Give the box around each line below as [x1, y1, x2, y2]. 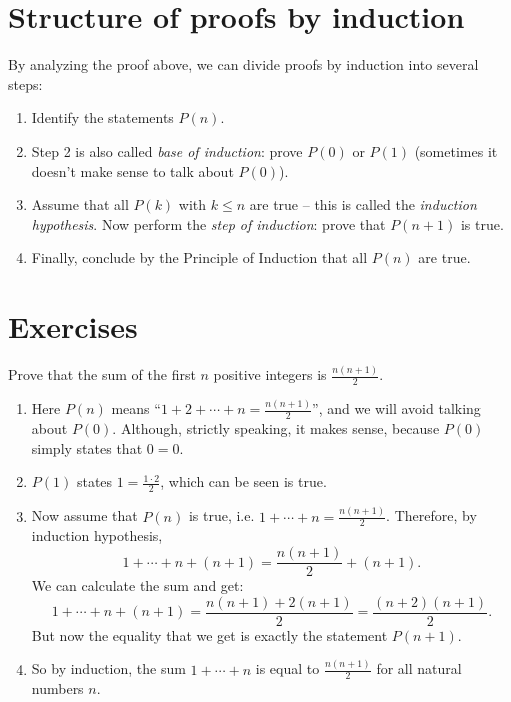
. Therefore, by [386, 505, 477, 526]
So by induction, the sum [31, 658, 186, 679]
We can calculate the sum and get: [31, 575, 244, 596]
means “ [111, 398, 161, 419]
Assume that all [31, 194, 129, 215]
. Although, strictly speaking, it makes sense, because [112, 418, 440, 439]
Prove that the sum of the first [8, 364, 196, 385]
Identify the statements [31, 107, 174, 128]
